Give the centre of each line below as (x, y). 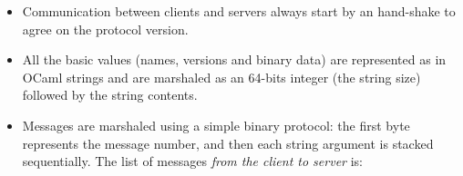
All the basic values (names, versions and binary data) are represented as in (234, 59)
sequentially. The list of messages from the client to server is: (192, 161)
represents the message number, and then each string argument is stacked (228, 143)
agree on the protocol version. (105, 29)
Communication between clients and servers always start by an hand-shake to (239, 11)
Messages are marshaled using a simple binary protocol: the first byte (216, 125)
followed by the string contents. (110, 95)
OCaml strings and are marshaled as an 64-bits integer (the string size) (221, 77)
